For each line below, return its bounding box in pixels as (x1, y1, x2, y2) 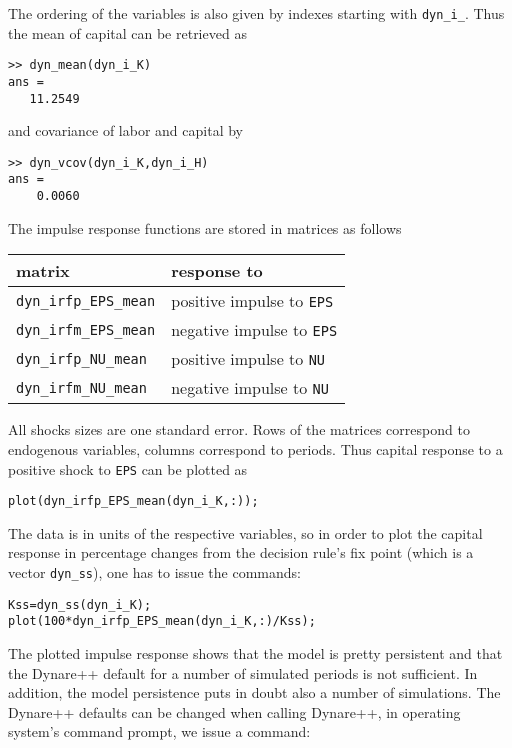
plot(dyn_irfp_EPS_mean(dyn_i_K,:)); (8, 494, 259, 509)
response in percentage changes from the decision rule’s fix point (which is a (8, 542, 474, 563)
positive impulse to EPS (171, 289, 334, 313)
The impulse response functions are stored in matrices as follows (8, 217, 402, 238)
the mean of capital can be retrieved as (8, 22, 247, 43)
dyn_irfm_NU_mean (16, 379, 147, 396)
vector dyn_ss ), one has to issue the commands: (8, 562, 301, 583)
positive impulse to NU (171, 347, 326, 371)
